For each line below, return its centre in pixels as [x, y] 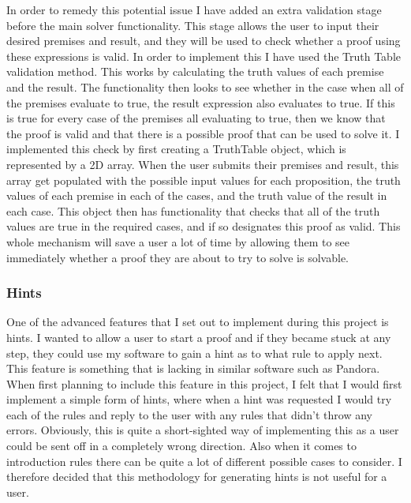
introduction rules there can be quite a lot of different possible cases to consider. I [204, 461]
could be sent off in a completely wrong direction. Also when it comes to [181, 446]
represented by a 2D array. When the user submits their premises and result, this [203, 164]
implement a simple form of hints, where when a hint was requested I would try [199, 399]
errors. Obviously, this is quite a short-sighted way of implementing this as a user [203, 430]
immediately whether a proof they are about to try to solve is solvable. [177, 257]
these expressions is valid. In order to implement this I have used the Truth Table [204, 56]
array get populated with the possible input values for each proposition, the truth [204, 180]
